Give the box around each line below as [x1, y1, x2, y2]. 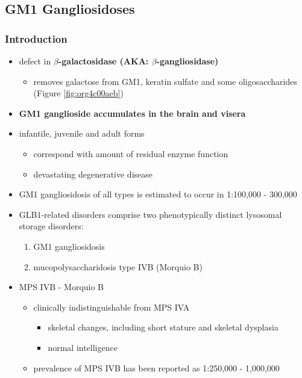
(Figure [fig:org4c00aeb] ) [33, 87, 124, 99]
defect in [19, 55, 51, 67]
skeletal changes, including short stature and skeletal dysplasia [48, 321, 278, 333]
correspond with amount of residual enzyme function [33, 147, 228, 160]
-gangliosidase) [156, 55, 219, 67]
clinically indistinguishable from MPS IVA [33, 300, 190, 313]
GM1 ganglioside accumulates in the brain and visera [19, 107, 246, 119]
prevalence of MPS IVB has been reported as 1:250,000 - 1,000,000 [33, 361, 280, 374]
